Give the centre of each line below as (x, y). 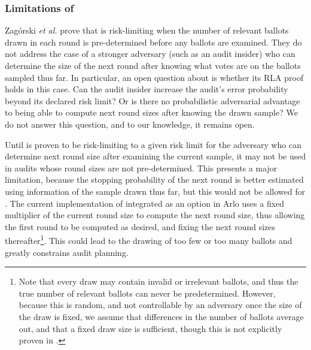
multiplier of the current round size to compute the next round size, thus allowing (155, 215)
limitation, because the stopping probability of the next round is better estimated (154, 179)
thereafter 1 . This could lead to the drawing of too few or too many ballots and (149, 239)
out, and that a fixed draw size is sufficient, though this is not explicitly (150, 328)
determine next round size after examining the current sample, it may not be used (155, 156)
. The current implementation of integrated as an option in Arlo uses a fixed (145, 203)
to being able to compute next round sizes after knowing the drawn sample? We (151, 112)
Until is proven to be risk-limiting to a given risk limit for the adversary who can (153, 144)
